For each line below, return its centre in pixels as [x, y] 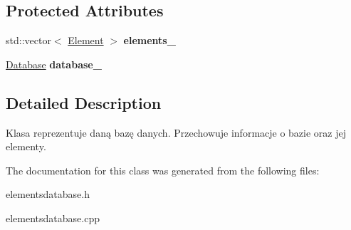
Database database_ [54, 64]
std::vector [28, 40]
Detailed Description [84, 102]
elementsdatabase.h [48, 194]
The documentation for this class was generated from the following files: [163, 170]
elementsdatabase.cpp [53, 218]
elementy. [26, 146]
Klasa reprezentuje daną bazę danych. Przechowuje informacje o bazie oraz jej [176, 132]
